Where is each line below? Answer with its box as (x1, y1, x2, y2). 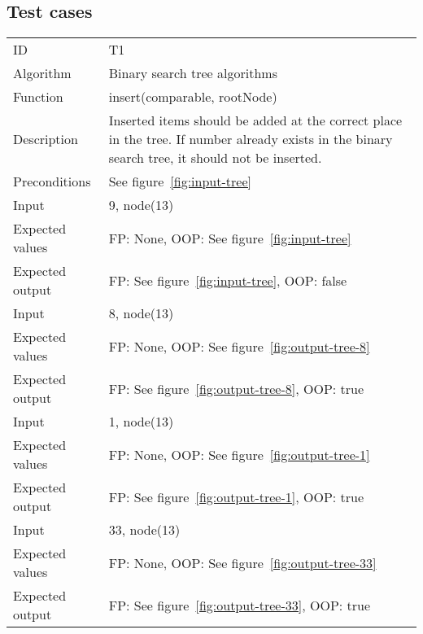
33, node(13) (108, 520, 181, 540)
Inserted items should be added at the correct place (108, 111, 403, 130)
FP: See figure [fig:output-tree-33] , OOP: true (108, 595, 371, 614)
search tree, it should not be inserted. (108, 148, 322, 168)
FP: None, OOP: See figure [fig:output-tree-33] (108, 553, 377, 572)
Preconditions (13, 172, 91, 191)
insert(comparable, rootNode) (108, 87, 277, 107)
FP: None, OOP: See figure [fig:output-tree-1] (108, 444, 370, 464)
